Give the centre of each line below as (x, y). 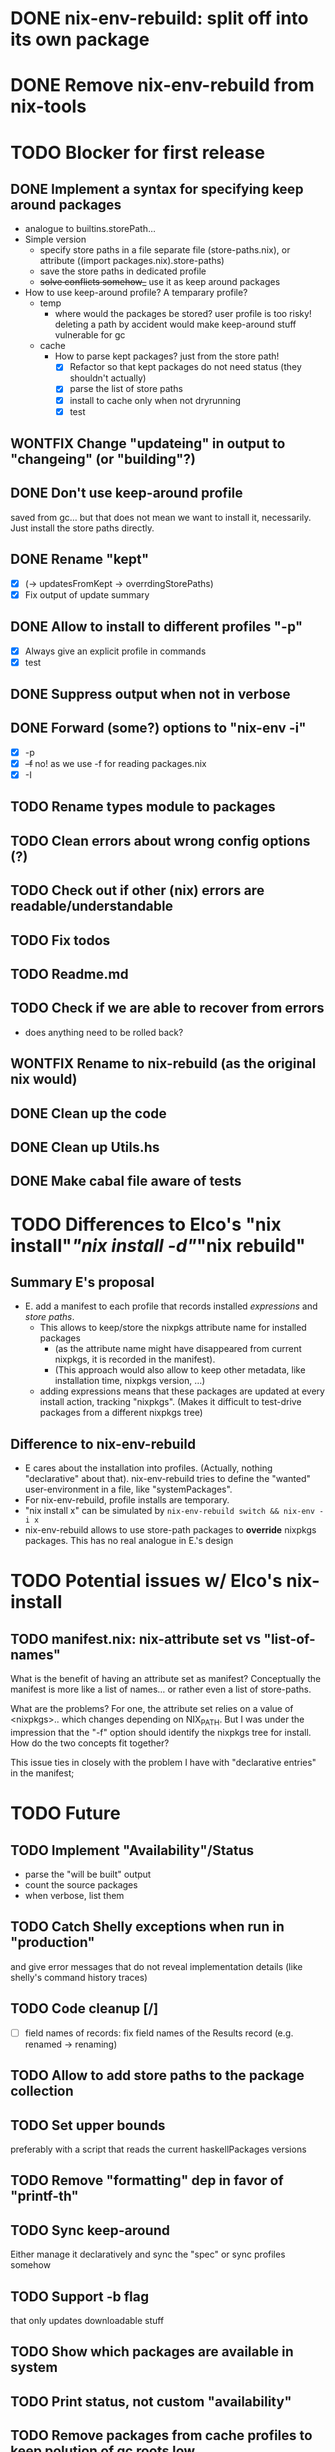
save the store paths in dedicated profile (123, 271)
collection (42, 2091)
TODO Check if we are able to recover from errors (167, 1008)
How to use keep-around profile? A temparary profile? (136, 293)
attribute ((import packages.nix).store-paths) (132, 261)
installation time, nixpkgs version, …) (130, 1381)
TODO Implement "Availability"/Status (132, 1850)
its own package (80, 39)
